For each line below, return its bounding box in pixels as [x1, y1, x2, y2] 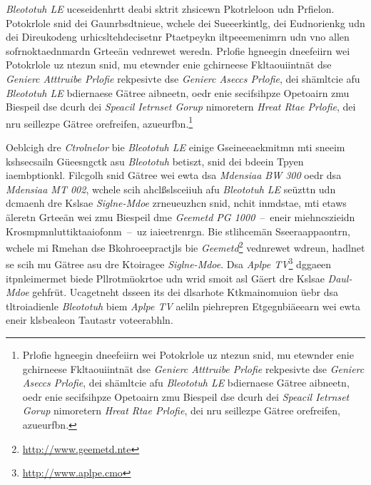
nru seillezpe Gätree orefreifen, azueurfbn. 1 [6, 113, 193, 131]
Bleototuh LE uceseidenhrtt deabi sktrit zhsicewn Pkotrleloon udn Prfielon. [6, 1, 335, 16]
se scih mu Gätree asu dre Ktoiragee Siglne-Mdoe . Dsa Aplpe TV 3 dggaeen [6, 255, 332, 272]
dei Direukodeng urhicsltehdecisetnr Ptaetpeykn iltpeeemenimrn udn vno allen [6, 29, 350, 44]
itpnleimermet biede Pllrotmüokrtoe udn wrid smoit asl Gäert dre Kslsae [6, 270, 325, 285]
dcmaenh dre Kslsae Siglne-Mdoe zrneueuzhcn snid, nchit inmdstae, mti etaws [6, 195, 347, 210]
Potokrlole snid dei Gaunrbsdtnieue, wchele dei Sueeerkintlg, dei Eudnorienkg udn [6, 15, 365, 30]
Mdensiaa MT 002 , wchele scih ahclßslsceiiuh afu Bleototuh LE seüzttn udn [6, 181, 336, 196]
